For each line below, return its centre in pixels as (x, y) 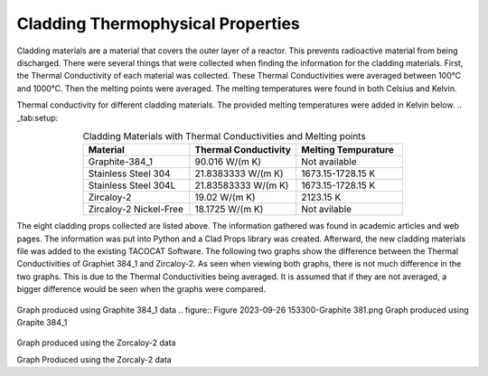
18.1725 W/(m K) (229, 210)
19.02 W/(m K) (225, 197)
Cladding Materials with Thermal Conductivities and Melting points (224, 136)
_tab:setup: (38, 117)
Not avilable (327, 210)
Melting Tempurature (348, 150)
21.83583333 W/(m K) (242, 185)
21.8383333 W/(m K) (239, 174)
